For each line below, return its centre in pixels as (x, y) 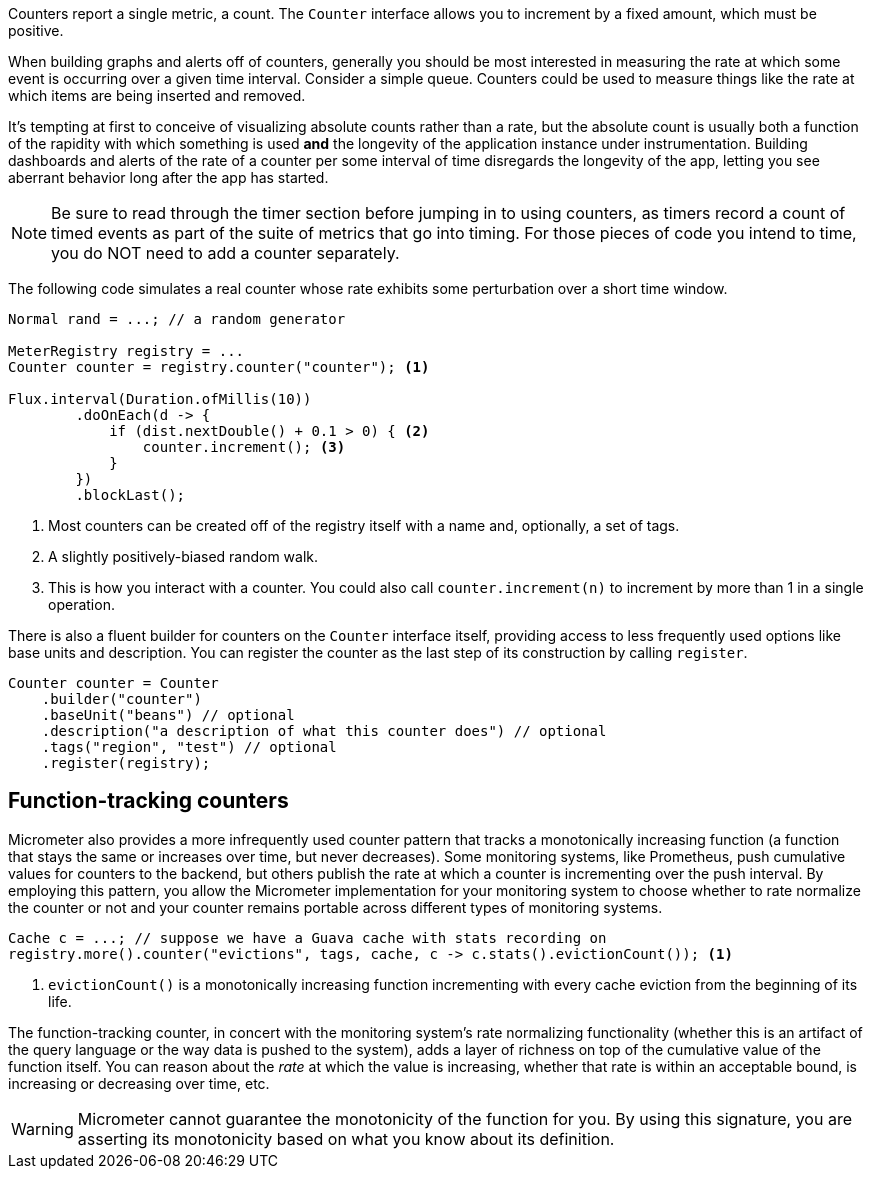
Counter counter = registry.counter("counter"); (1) (219, 367)
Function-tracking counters (148, 801)
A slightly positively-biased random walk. (183, 556)
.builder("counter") (121, 699)
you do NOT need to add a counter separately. (225, 253)
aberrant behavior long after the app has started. (168, 177)
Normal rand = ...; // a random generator (177, 319)
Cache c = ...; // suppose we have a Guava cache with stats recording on (307, 937)
